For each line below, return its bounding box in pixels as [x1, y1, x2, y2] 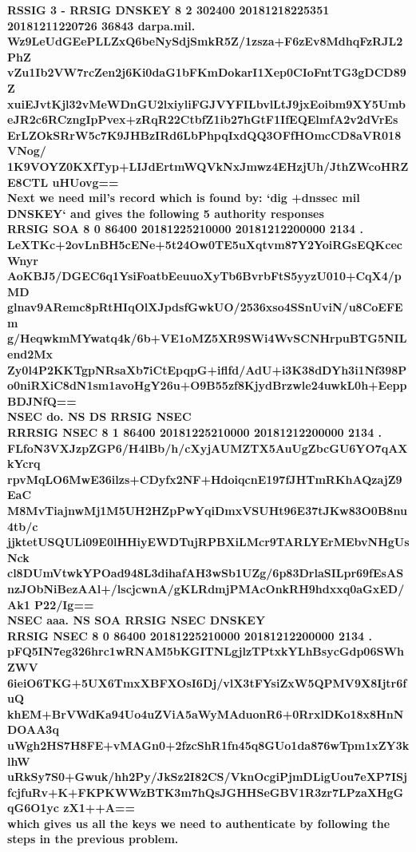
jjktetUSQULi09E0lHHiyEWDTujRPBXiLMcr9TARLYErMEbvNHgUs [7, 533, 410, 550]
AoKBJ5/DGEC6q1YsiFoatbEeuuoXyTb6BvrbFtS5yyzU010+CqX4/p [7, 267, 402, 284]
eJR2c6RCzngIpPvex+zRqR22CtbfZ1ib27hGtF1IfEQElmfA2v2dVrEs [7, 111, 398, 128]
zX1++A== [63, 799, 135, 816]
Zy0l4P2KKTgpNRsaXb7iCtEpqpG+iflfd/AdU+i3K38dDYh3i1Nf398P [7, 361, 407, 378]
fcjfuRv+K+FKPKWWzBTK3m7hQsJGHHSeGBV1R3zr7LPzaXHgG [7, 783, 404, 800]
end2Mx [7, 346, 53, 363]
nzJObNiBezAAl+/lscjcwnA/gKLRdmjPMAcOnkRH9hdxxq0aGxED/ [7, 580, 405, 596]
